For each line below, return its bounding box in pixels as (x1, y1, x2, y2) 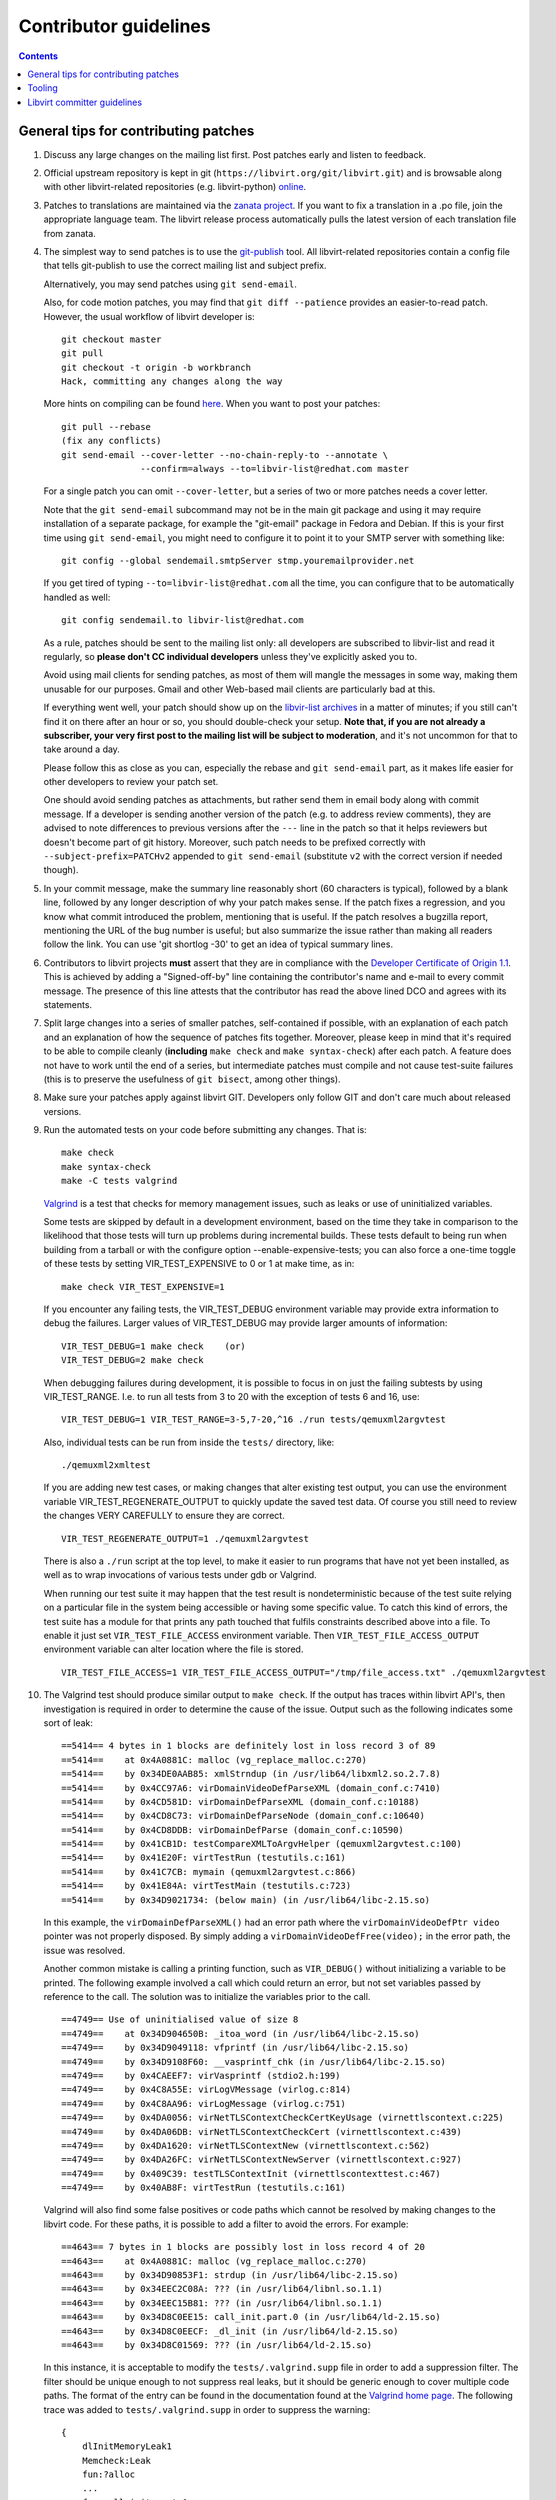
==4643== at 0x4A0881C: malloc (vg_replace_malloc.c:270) (61, 2255, 367, 2267)
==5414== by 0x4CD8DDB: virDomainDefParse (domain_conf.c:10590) (61, 1824, 404, 1835)
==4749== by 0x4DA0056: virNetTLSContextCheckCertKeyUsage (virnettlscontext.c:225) (61, 2112, 505, 2124)
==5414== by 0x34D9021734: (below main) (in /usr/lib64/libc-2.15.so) (61, 1894, 431, 1905)
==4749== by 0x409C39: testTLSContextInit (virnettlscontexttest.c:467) (61, 2168, 441, 2179)
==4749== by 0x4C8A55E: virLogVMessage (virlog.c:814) (61, 2084, 352, 2095)
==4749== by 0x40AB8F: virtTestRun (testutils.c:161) (61, 2182, 347, 2194)
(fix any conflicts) (61, 435, 162, 447)
